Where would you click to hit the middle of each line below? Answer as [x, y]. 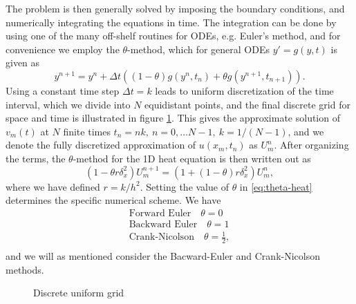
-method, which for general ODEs [198, 49]
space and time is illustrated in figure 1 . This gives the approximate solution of [173, 118]
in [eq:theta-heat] [276, 186]
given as [23, 63]
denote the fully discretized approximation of [101, 145]
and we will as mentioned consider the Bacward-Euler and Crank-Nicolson [163, 256]
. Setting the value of [184, 186]
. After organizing [311, 145]
